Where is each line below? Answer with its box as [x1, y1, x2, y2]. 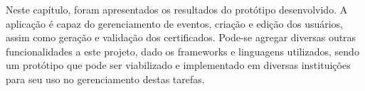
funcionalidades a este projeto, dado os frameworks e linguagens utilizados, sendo [6, 43, 359, 58]
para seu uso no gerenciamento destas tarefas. [6, 71, 205, 86]
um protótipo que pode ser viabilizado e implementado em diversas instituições [6, 58, 351, 73]
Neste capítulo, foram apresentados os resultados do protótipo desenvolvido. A [6, 2, 348, 16]
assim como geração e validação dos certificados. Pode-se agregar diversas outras [6, 30, 356, 45]
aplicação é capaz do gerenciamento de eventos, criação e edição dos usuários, [6, 16, 344, 31]
